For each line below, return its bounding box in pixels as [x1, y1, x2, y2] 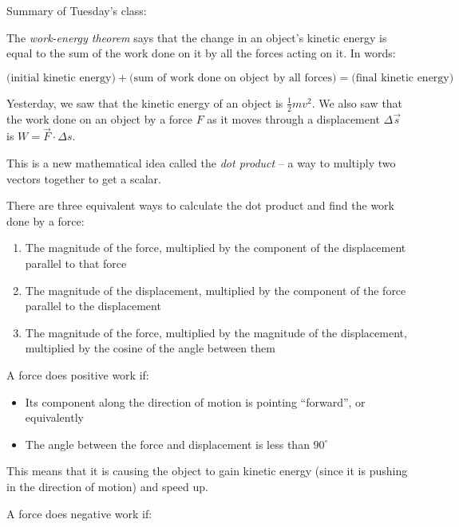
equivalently [25, 409, 84, 426]
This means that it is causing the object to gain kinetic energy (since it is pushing [6, 462, 408, 479]
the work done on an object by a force [6, 110, 193, 127]
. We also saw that [311, 94, 403, 111]
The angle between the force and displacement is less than [25, 435, 310, 452]
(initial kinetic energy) [6, 72, 116, 84]
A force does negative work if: [6, 505, 152, 521]
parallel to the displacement [25, 297, 161, 314]
